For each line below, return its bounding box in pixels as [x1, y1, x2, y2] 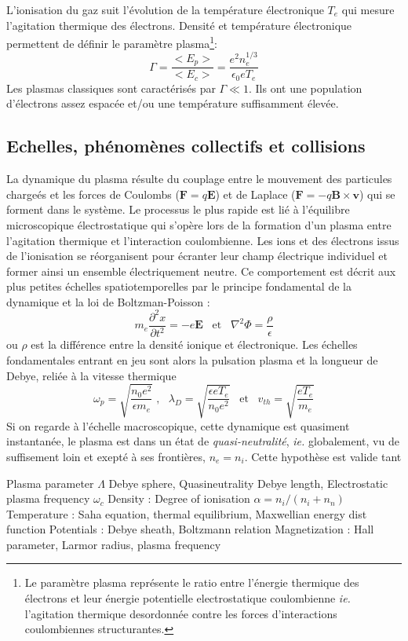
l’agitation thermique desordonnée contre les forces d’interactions [24, 605, 337, 621]
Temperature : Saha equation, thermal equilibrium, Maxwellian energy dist [6, 505, 367, 522]
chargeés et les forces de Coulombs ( [6, 185, 180, 202]
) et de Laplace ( [215, 185, 296, 202]
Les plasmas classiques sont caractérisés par [6, 79, 216, 96]
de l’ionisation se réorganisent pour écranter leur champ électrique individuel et [6, 247, 388, 264]
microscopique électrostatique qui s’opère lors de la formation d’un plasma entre [6, 216, 392, 233]
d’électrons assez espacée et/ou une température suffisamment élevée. [6, 95, 339, 112]
